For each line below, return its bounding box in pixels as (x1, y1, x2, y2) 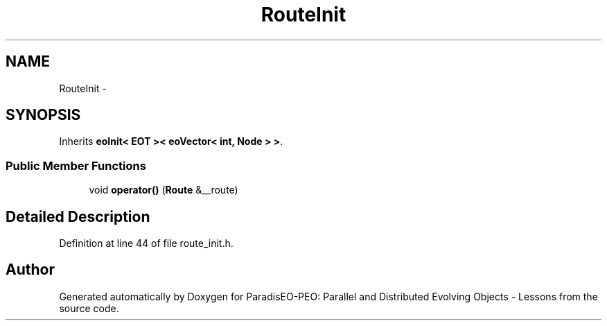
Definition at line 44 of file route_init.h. (59, 237, 234, 250)
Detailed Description (6, 207, 150, 225)
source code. (59, 302, 119, 314)
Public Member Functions (6, 158, 146, 173)
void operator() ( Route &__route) (89, 184, 238, 196)
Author (6, 261, 55, 279)
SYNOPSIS (6, 106, 81, 124)
